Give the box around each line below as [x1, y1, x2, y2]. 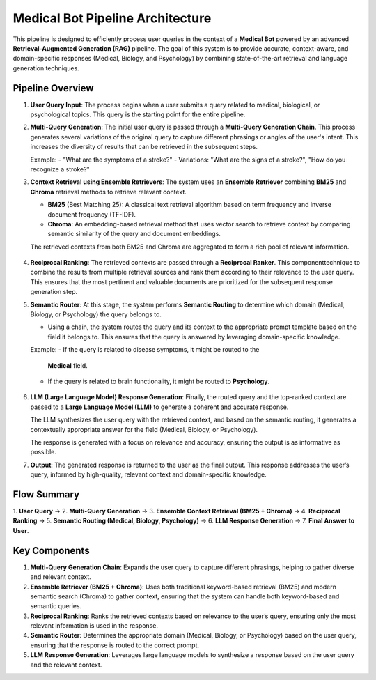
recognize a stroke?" [30, 164, 90, 173]
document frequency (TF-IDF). [47, 210, 136, 219]
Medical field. [47, 361, 88, 369]
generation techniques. [13, 63, 79, 72]
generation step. [30, 288, 78, 296]
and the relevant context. [30, 660, 102, 669]
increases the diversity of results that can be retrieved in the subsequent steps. [30, 143, 258, 151]
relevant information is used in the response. [30, 621, 158, 630]
